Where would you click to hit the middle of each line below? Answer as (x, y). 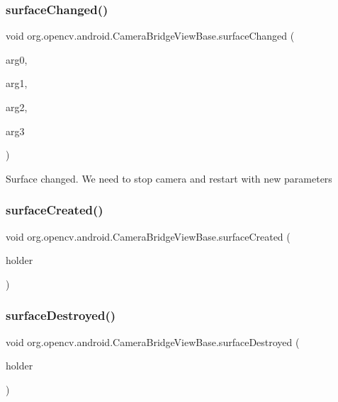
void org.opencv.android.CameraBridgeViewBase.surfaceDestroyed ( (153, 341)
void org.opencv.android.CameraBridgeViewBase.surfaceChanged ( (150, 36)
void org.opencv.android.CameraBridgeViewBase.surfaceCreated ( (148, 236)
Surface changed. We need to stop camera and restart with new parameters (169, 178)
